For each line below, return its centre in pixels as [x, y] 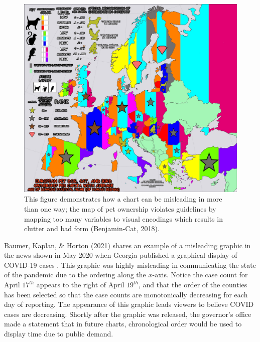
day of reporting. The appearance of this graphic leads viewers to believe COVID [129, 304]
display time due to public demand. [59, 334]
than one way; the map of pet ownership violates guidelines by [120, 208]
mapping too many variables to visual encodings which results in [123, 218]
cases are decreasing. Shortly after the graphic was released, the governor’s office [128, 314]
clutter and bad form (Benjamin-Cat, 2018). [92, 228]
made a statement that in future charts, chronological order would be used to [123, 324]
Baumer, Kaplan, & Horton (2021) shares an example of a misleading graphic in [127, 245]
